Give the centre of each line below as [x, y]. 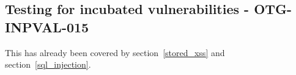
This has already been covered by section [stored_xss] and [115, 52]
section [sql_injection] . [48, 64]
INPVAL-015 [47, 27]
